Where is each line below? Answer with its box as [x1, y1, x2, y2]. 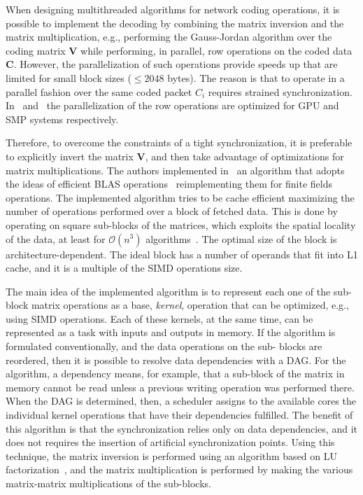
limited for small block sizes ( [6, 70, 131, 85]
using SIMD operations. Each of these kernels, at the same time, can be [6, 311, 313, 326]
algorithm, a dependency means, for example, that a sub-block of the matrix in [6, 366, 345, 381]
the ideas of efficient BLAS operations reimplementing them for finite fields [6, 176, 333, 191]
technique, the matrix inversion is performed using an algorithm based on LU [6, 448, 337, 463]
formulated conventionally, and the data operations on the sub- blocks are [6, 339, 322, 354]
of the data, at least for [6, 231, 106, 246]
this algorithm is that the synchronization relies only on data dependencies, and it [6, 421, 357, 435]
